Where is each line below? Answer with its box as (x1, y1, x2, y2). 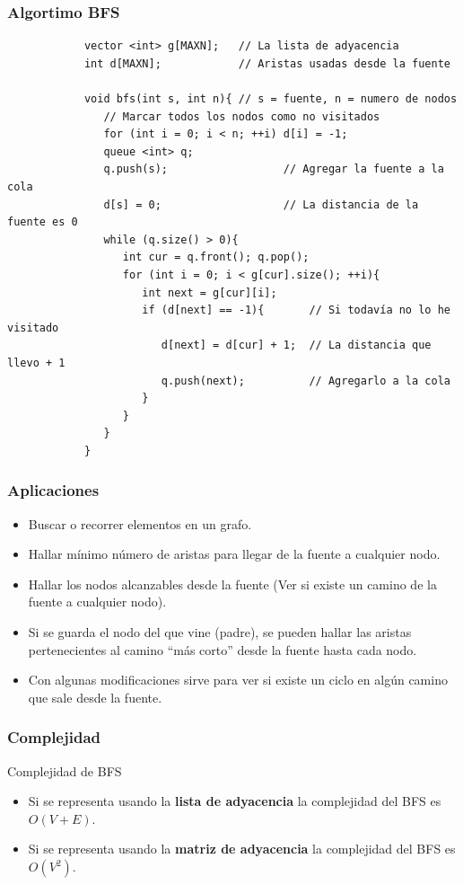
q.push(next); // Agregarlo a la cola (161, 374, 450, 387)
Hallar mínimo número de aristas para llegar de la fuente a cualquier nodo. (28, 544, 441, 563)
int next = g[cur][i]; (142, 286, 277, 299)
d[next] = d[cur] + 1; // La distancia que (161, 339, 432, 352)
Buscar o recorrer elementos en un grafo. (28, 514, 252, 533)
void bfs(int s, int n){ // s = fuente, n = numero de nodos (83, 93, 458, 105)
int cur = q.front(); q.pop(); (122, 251, 310, 264)
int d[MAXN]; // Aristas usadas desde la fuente (83, 57, 450, 70)
